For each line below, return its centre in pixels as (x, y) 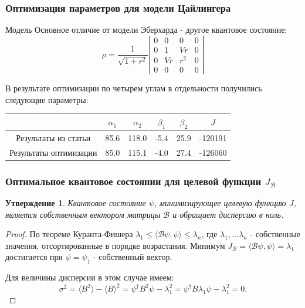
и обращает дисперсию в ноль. (228, 214)
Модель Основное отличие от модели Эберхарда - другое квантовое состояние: (146, 30)
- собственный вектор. (133, 257)
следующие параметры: (47, 99)
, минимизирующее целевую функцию (220, 203)
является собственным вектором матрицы (83, 214)
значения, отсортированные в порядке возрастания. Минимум (115, 245)
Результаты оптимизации (53, 152)
